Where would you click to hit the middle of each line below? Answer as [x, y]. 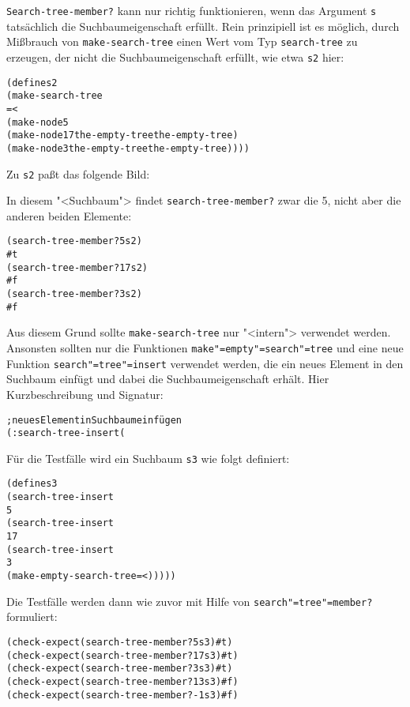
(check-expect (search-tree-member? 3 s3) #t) [120, 669]
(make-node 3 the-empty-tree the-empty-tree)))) [128, 148]
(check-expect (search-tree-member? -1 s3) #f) [122, 695]
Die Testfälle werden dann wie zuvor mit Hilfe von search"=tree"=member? [190, 601]
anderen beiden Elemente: [69, 215]
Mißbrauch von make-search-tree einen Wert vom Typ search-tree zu [182, 41]
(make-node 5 [38, 122]
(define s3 [32, 484]
